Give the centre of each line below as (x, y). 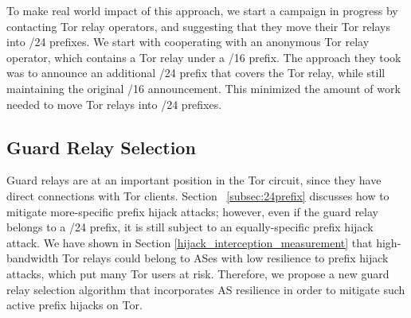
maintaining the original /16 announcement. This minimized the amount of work (204, 88)
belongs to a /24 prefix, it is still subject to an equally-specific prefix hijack (190, 227)
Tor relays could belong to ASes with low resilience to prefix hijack (225, 258)
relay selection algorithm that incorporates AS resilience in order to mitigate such (206, 289)
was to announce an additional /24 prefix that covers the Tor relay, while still (196, 73)
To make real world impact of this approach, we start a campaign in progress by (202, 10)
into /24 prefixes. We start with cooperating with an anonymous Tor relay (188, 42)
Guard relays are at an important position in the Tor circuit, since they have (194, 180)
